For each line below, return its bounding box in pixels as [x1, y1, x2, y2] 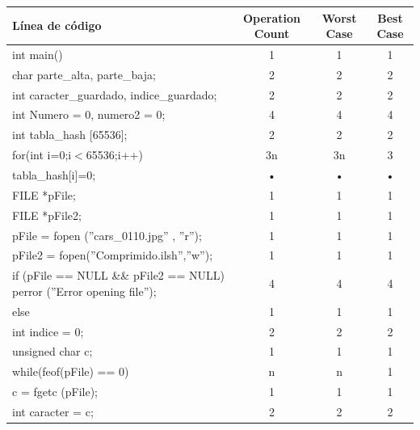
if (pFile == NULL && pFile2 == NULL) [12, 267, 225, 284]
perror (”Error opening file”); [12, 282, 157, 299]
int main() [12, 45, 63, 62]
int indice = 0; [12, 322, 84, 339]
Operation [242, 9, 301, 26]
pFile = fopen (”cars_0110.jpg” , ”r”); [12, 226, 202, 243]
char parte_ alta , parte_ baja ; [12, 65, 156, 82]
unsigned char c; [12, 343, 93, 360]
